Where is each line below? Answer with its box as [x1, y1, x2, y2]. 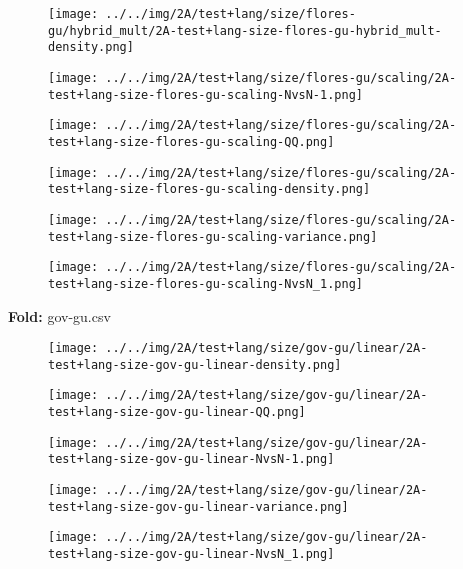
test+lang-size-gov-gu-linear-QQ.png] [48, 405, 306, 420]
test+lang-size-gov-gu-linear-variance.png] [48, 499, 349, 514]
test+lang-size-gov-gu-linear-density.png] [48, 357, 342, 372]
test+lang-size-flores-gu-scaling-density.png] [48, 182, 371, 197]
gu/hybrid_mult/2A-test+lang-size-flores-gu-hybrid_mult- [48, 23, 442, 38]
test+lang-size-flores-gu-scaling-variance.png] [48, 229, 378, 244]
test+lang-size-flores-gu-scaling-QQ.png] [48, 134, 335, 149]
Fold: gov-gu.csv [8, 305, 111, 326]
